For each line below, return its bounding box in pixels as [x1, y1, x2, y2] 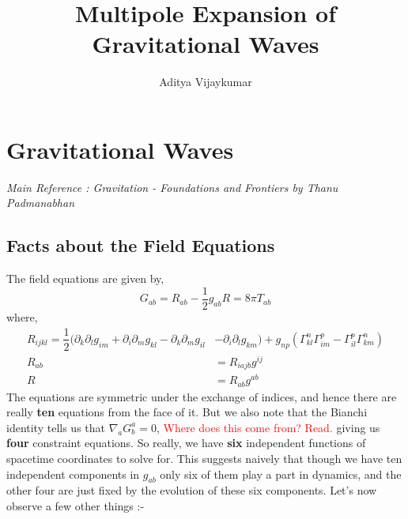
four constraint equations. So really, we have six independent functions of [6, 434, 366, 451]
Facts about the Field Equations [6, 233, 275, 258]
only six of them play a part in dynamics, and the [160, 465, 402, 482]
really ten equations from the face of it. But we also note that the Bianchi [6, 404, 368, 420]
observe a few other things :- [6, 498, 145, 514]
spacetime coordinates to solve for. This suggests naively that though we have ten [6, 450, 402, 467]
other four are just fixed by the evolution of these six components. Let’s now [6, 482, 377, 498]
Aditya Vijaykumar [159, 73, 252, 90]
